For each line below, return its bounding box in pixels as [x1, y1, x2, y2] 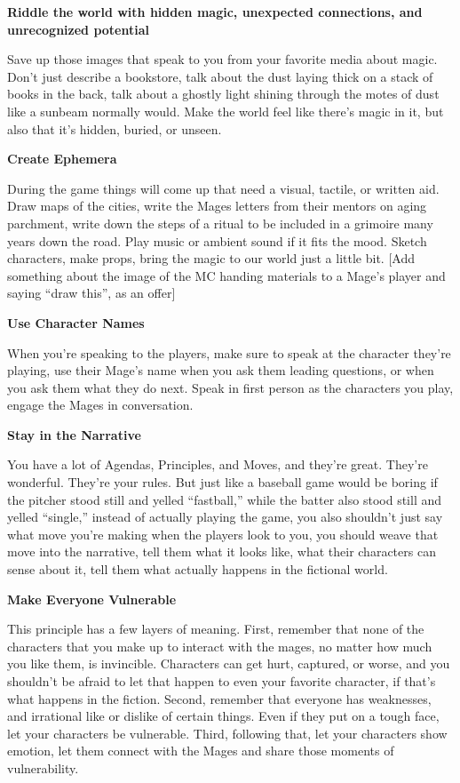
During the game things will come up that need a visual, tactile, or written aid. [7, 179, 440, 197]
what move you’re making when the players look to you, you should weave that [7, 524, 439, 543]
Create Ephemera [7, 149, 117, 168]
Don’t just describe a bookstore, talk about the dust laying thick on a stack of [7, 67, 433, 85]
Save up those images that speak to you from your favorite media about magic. [7, 50, 438, 68]
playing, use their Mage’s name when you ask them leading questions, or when [7, 361, 434, 380]
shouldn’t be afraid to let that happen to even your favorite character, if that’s [7, 672, 436, 690]
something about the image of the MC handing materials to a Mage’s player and [7, 266, 446, 284]
